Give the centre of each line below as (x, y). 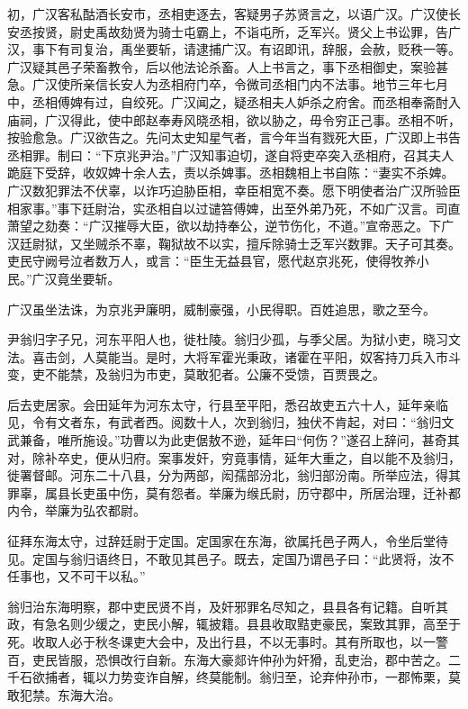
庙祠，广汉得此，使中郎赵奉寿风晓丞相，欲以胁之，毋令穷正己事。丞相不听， (234, 119)
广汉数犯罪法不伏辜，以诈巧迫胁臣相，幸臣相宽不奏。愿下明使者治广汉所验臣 (234, 190)
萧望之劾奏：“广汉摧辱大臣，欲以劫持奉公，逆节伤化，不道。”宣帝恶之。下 (225, 226)
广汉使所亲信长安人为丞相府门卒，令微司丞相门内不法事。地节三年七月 (240, 84)
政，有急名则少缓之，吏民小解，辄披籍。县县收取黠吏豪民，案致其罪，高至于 (234, 624)
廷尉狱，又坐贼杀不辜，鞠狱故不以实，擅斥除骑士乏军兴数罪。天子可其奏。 (240, 243)
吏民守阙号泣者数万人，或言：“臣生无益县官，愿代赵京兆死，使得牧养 (212, 261)
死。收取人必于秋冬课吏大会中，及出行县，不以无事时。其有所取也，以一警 (228, 641)
